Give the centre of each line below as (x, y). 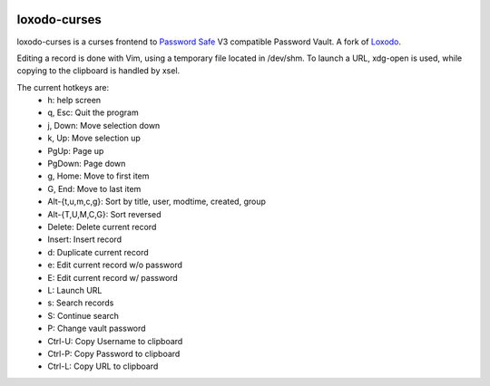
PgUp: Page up (76, 150)
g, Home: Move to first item (98, 176)
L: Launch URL (75, 290)
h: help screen (74, 101)
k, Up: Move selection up (94, 138)
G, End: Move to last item (94, 188)
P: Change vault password (97, 328)
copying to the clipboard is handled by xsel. (98, 71)
